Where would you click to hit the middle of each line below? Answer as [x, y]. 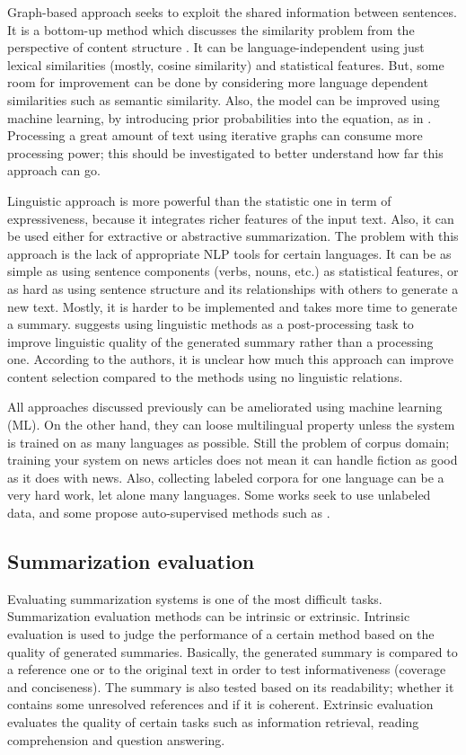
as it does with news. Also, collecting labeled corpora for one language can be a [226, 477]
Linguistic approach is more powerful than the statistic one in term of [199, 200]
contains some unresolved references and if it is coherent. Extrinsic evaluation [220, 704]
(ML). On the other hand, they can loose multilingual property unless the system [231, 425]
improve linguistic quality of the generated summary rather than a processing [220, 341]
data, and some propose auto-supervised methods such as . [169, 513]
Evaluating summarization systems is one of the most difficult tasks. [195, 598]
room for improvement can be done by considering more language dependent [218, 82]
